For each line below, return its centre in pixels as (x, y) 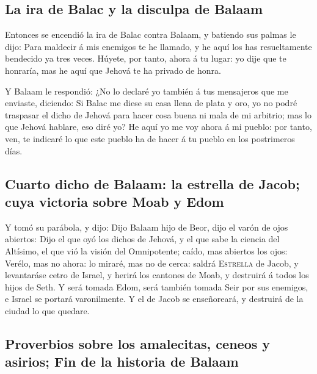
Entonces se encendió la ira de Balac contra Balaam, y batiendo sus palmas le (151, 34)
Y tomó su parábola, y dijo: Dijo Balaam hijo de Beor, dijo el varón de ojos (147, 227)
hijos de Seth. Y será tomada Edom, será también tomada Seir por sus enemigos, (157, 286)
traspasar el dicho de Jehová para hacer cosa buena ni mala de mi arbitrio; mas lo (158, 114)
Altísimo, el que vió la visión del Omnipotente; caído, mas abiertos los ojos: (146, 250)
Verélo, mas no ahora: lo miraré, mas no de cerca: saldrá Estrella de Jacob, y (152, 263)
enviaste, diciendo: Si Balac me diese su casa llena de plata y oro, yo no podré (151, 103)
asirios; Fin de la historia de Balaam (122, 361)
